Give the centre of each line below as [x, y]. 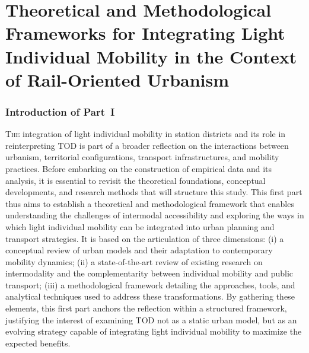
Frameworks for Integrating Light [145, 33]
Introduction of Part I [60, 111]
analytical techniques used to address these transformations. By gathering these [150, 296]
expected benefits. [38, 343]
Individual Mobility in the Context [151, 56]
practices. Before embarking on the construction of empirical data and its [139, 168]
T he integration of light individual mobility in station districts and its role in [146, 134]
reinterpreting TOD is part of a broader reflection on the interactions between [147, 145]
